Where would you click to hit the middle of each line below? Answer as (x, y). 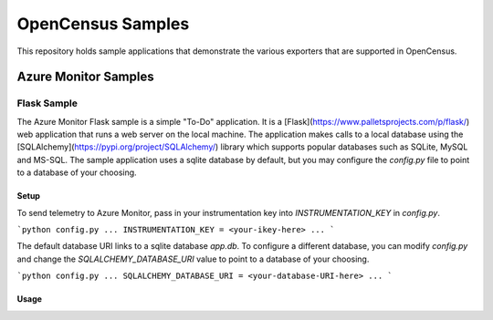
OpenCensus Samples (103, 24)
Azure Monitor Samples (85, 77)
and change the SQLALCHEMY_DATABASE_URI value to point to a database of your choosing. (193, 259)
